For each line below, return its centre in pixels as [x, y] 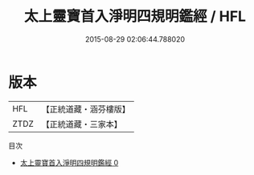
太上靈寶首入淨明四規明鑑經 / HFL [135, 16]
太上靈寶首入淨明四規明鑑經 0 [69, 162]
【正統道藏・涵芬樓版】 [86, 109]
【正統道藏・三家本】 [82, 124]
